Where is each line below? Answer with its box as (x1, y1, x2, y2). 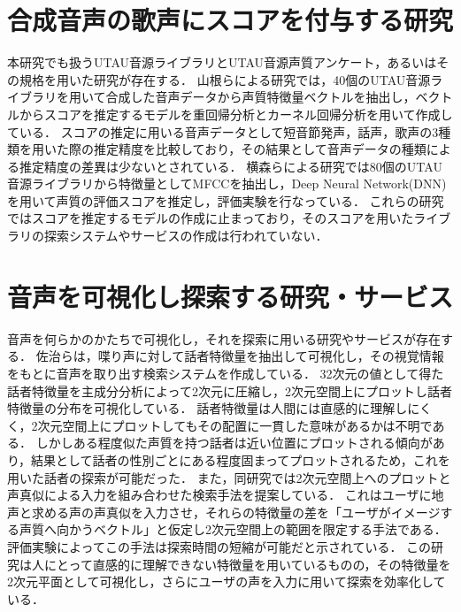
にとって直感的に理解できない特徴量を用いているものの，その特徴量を (43, 555, 451, 573)
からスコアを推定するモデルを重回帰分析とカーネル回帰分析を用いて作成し (19, 104, 453, 123)
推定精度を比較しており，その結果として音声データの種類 (93, 140, 426, 158)
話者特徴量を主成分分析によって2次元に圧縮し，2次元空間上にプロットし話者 (7, 381, 452, 400)
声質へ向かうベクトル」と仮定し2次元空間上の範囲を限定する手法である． (19, 520, 447, 539)
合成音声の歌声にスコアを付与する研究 (7, 2, 454, 38)
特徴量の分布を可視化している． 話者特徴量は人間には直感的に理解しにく (7, 399, 432, 417)
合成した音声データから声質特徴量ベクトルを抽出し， (105, 88, 416, 106)
